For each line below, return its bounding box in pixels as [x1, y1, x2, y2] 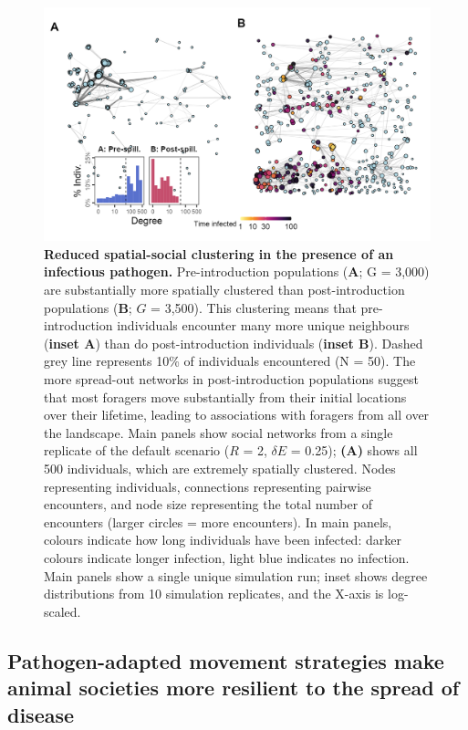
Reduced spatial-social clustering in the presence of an [44, 244, 394, 263]
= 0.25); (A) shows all [290, 441, 418, 460]
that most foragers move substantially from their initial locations [44, 387, 407, 406]
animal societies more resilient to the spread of [7, 673, 460, 702]
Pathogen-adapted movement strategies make [7, 646, 444, 674]
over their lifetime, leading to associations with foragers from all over [44, 405, 430, 424]
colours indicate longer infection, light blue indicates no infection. [44, 547, 410, 567]
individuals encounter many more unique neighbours [117, 316, 410, 335]
